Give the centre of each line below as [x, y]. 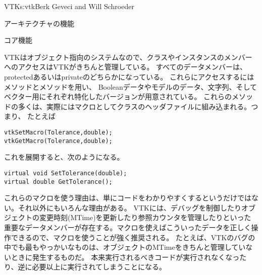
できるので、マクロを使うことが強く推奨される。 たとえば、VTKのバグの [133, 237]
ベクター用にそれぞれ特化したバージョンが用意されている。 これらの [118, 96]
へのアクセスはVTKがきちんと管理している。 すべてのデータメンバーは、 [126, 67]
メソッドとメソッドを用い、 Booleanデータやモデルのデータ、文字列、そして [131, 86]
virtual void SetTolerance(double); [66, 173]
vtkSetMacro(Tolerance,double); [58, 132]
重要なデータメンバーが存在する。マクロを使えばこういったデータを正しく [128, 227]
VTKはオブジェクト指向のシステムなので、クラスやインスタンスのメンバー [128, 57]
